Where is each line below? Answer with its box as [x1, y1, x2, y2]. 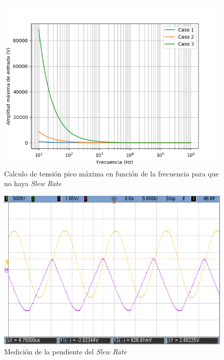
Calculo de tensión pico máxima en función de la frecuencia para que [4, 168, 219, 178]
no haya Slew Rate [4, 178, 62, 189]
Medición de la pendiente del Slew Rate [4, 346, 127, 356]
